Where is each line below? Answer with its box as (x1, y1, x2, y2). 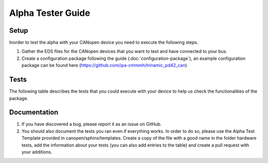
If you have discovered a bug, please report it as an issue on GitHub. (21, 121, 162, 127)
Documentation (9, 108, 59, 116)
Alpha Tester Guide (9, 7, 90, 18)
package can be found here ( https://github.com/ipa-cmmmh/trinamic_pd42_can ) (21, 62, 187, 68)
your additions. (21, 149, 52, 155)
